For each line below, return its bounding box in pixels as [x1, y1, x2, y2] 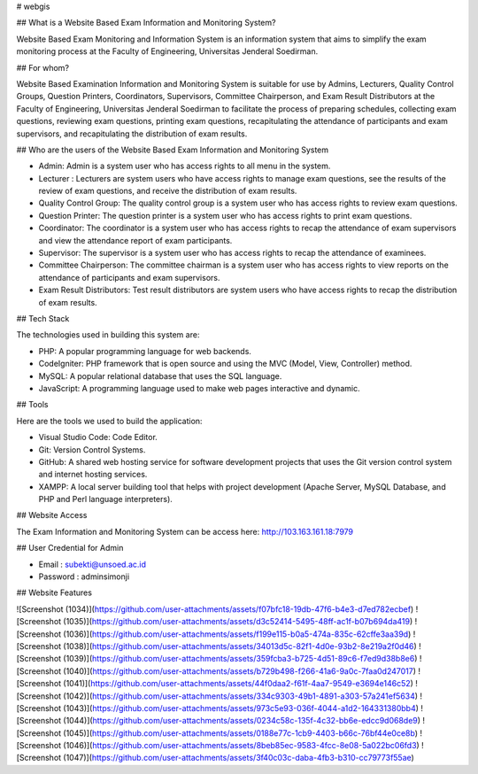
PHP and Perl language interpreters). [38, 494, 173, 505]
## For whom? [16, 62, 70, 73]
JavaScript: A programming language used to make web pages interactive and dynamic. [38, 383, 360, 393]
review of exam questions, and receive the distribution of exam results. [38, 186, 297, 197]
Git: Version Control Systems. [38, 444, 146, 455]
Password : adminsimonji [38, 571, 130, 582]
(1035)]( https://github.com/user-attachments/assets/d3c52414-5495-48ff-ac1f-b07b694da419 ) [63, 616, 413, 627]
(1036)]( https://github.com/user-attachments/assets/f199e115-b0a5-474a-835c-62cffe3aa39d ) [63, 629, 412, 639]
